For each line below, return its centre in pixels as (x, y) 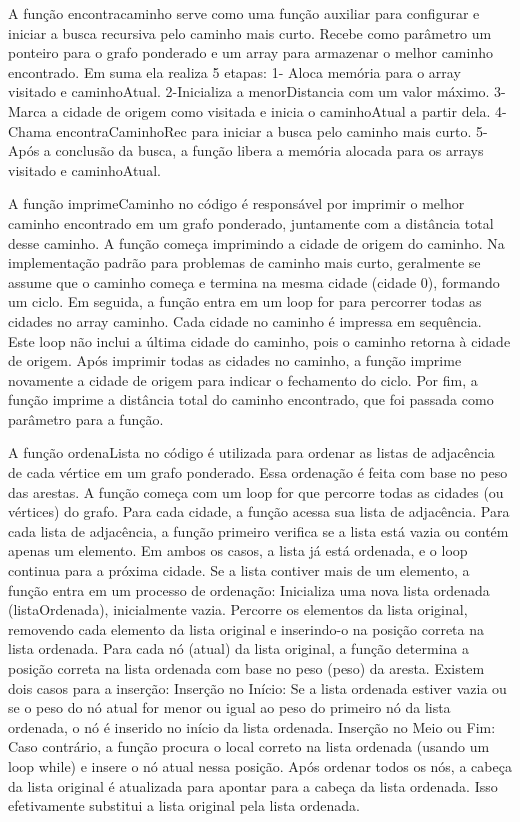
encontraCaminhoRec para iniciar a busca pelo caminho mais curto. (264, 130)
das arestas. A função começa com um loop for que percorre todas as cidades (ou (256, 491)
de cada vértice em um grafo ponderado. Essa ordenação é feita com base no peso (258, 472)
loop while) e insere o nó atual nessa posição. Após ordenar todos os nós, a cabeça (260, 765)
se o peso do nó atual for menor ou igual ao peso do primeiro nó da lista (229, 707)
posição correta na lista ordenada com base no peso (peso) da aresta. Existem (246, 668)
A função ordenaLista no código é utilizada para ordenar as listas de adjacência (251, 452)
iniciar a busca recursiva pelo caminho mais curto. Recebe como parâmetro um (250, 32)
